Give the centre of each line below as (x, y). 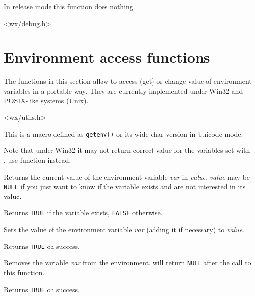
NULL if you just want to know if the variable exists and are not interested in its (125, 186)
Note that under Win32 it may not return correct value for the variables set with (127, 150)
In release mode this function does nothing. (70, 6)
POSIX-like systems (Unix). (46, 100)
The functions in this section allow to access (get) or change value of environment (128, 81)
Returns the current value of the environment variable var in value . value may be (127, 176)
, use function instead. (38, 160)
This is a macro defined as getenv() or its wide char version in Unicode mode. (124, 133)
